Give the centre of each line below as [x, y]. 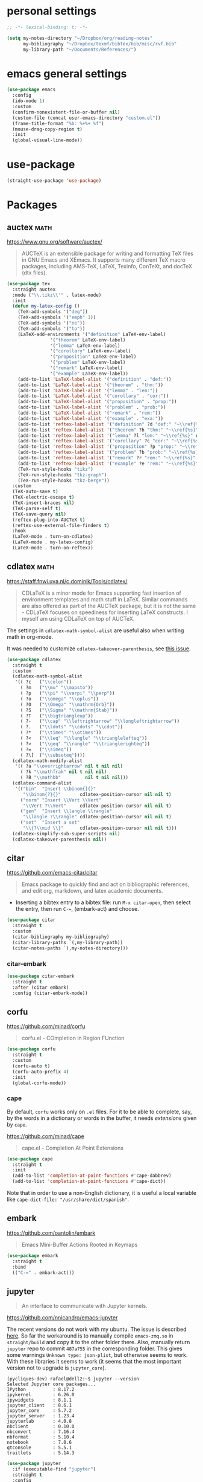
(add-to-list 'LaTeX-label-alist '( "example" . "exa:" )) [91, 418]
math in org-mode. [30, 636]
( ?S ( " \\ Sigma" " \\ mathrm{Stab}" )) [69, 710]
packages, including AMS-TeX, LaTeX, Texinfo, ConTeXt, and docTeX [107, 266]
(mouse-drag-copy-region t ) [48, 129]
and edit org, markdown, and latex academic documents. [92, 891]
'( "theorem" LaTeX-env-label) [88, 340]
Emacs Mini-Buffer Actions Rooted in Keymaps [80, 1244]
